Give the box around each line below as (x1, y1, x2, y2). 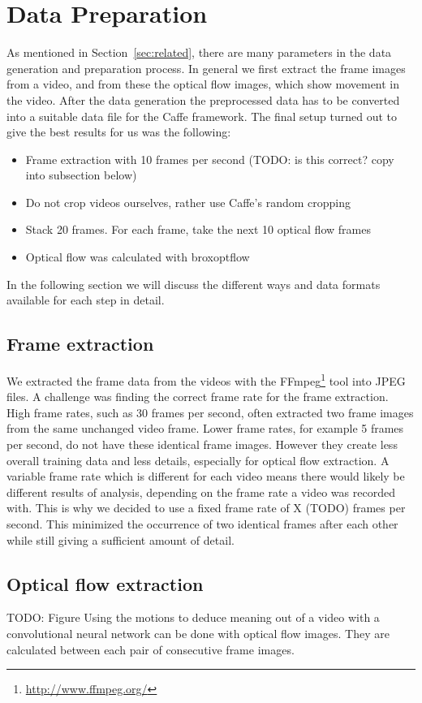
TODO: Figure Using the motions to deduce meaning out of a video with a (6, 609, 380, 626)
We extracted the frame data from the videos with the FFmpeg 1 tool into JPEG (6, 370, 406, 389)
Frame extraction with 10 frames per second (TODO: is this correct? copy (25, 150, 394, 167)
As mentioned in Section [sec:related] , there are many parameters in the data (6, 44, 392, 61)
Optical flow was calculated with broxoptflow (25, 248, 250, 265)
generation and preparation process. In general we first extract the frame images (6, 59, 406, 76)
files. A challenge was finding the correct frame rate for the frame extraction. (6, 388, 389, 405)
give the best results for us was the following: (6, 123, 231, 140)
